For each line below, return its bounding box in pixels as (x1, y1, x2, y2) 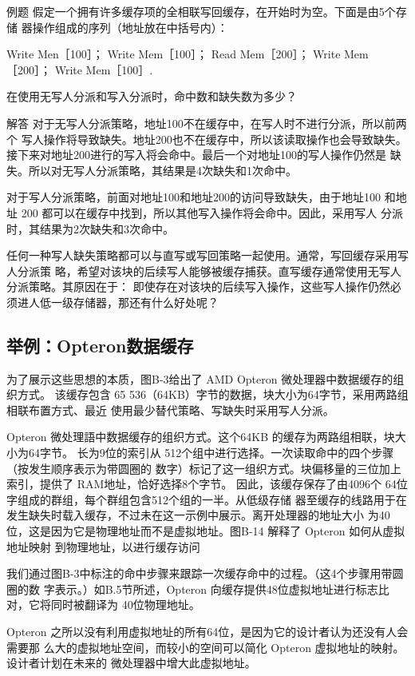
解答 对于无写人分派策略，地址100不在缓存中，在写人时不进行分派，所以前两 (6, 114, 407, 131)
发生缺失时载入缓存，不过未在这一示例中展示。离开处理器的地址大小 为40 (6, 507, 390, 523)
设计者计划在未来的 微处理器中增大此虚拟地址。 (6, 654, 256, 671)
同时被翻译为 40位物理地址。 (50, 596, 200, 613)
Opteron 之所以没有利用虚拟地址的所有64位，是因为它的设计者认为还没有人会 (6, 623, 409, 640)
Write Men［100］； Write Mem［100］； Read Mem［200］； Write (6, 46, 341, 62)
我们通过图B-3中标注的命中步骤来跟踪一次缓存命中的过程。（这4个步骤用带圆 (6, 565, 404, 582)
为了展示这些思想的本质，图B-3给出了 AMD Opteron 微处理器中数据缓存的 (6, 370, 393, 387)
